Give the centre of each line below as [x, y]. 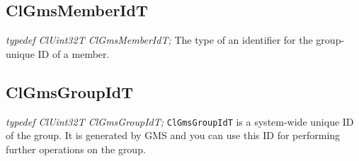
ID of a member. [74, 53]
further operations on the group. [76, 149]
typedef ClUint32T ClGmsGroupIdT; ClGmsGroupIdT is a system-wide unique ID [180, 121]
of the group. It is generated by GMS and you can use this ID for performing [173, 135]
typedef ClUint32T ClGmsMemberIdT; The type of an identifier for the [159, 40]
